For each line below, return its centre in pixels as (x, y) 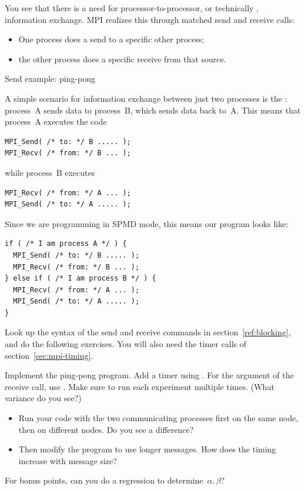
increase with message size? (68, 460)
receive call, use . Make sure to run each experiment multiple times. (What (140, 386)
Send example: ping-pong (50, 79)
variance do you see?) (43, 398)
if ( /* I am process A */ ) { (66, 244)
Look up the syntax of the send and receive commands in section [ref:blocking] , (148, 332)
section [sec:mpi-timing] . (49, 355)
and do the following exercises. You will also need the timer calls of (126, 344)
